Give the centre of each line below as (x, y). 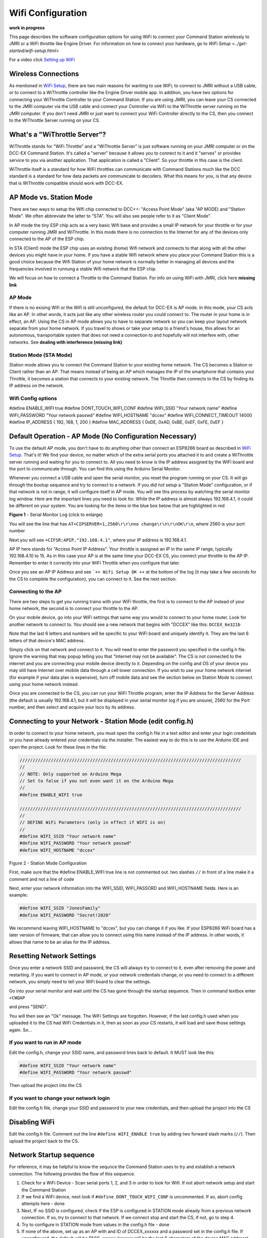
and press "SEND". (28, 1007)
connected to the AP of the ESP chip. (47, 239)
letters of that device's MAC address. (47, 640)
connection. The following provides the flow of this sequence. (72, 1174)
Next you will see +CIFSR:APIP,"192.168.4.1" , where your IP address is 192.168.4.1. (98, 540)
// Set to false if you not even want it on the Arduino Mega (96, 781)
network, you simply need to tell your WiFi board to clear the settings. (80, 982)
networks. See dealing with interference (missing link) (66, 342)
